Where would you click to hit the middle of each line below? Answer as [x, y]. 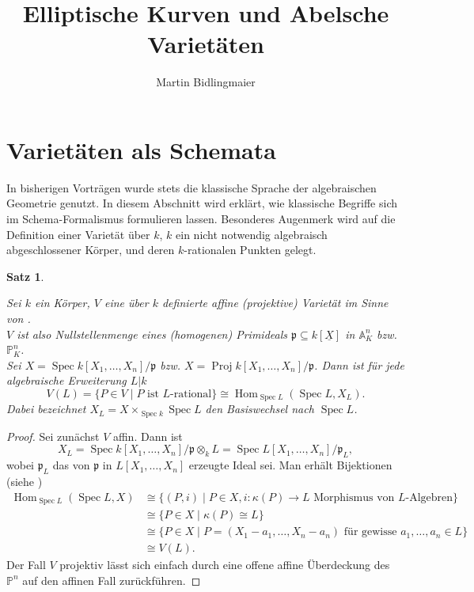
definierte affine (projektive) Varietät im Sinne [275, 303]
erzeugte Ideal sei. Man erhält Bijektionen [290, 465]
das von [71, 465]
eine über [126, 303]
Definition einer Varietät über [78, 234]
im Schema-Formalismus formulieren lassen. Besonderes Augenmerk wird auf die [201, 219]
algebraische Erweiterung [66, 380]
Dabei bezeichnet [46, 409]
